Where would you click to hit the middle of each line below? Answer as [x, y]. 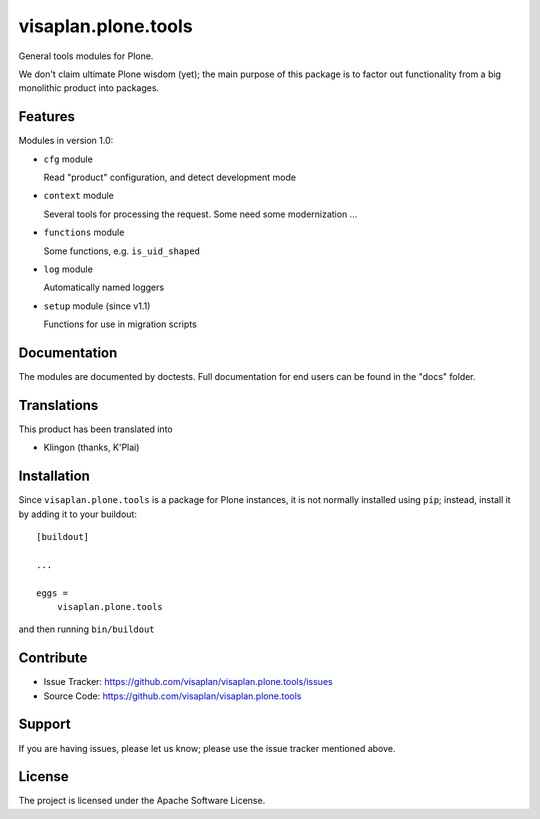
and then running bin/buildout [86, 629]
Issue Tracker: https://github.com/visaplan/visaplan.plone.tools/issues [188, 682]
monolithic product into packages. [89, 88]
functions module [84, 232]
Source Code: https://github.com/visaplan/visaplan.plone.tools [172, 696]
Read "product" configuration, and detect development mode [170, 177]
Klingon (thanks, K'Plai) [91, 447]
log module [68, 269]
